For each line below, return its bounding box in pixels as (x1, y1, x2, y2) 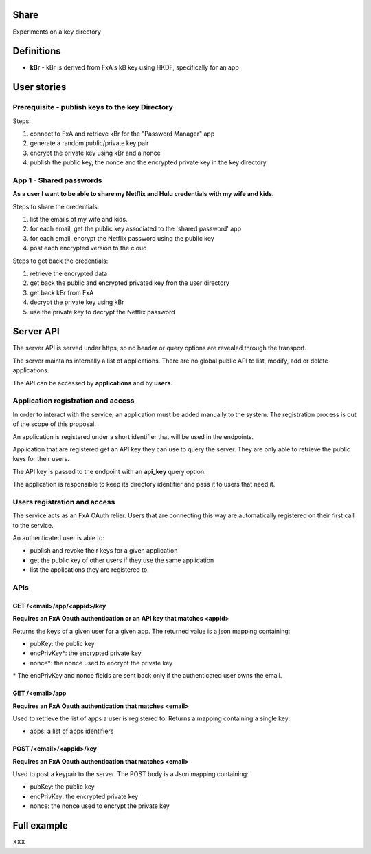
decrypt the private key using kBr (30, 298, 124, 306)
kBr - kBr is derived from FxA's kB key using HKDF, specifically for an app (30, 63, 240, 72)
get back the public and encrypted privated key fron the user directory (30, 279, 230, 287)
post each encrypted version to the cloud (30, 244, 147, 253)
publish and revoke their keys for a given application (30, 546, 178, 555)
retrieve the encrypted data (30, 269, 108, 278)
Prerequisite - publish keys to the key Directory (12, 103, 173, 112)
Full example (12, 820, 69, 832)
